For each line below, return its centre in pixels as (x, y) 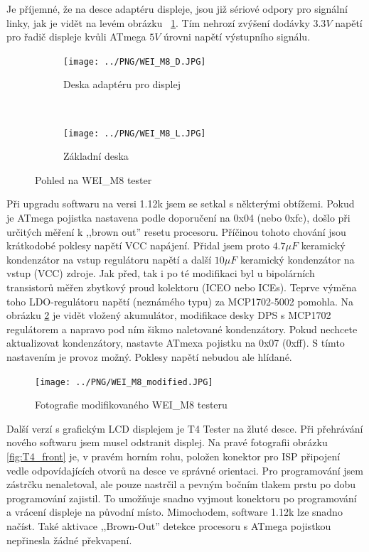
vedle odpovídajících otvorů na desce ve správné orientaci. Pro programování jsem (185, 470)
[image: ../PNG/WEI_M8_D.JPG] (135, 61)
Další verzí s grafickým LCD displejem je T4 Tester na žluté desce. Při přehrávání (185, 428)
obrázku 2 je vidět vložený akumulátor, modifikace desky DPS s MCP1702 (169, 315)
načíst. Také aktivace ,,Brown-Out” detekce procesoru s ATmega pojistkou (169, 526)
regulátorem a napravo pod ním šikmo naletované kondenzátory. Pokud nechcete (182, 329)
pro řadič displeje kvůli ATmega (76, 37)
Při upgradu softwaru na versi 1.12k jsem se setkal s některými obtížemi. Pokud (181, 204)
